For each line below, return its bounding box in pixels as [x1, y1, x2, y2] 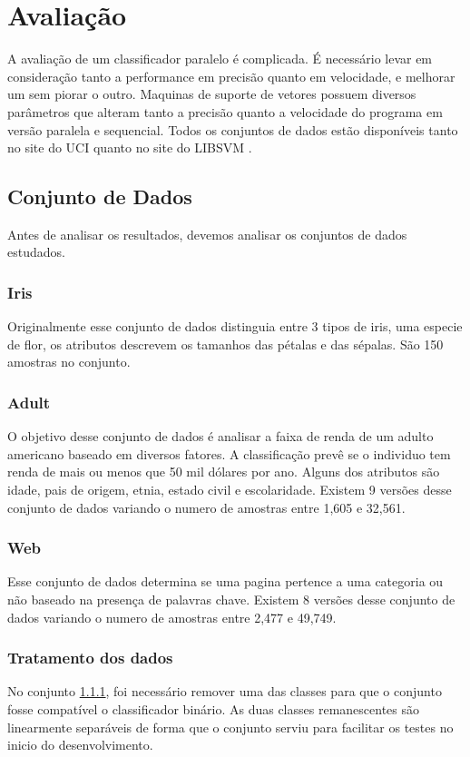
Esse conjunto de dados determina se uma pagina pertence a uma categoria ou [7, 572, 444, 591]
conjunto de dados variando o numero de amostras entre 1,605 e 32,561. [7, 497, 406, 516]
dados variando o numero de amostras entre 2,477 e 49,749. [7, 607, 337, 626]
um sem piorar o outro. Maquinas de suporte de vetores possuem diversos [7, 84, 416, 103]
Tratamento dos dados [7, 646, 173, 669]
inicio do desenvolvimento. [7, 735, 153, 754]
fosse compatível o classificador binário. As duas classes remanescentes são [7, 700, 420, 719]
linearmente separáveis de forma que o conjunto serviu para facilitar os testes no [7, 717, 454, 736]
